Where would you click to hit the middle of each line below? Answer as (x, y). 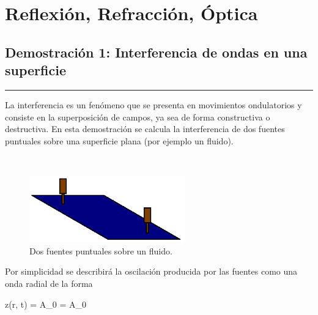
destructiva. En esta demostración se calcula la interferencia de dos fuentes (145, 129)
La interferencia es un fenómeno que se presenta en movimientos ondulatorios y (153, 104)
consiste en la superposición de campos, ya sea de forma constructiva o (138, 117)
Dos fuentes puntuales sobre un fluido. (101, 250)
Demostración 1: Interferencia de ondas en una (156, 52)
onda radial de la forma (49, 283)
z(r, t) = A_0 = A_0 (46, 304)
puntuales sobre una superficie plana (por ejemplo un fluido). (119, 140)
